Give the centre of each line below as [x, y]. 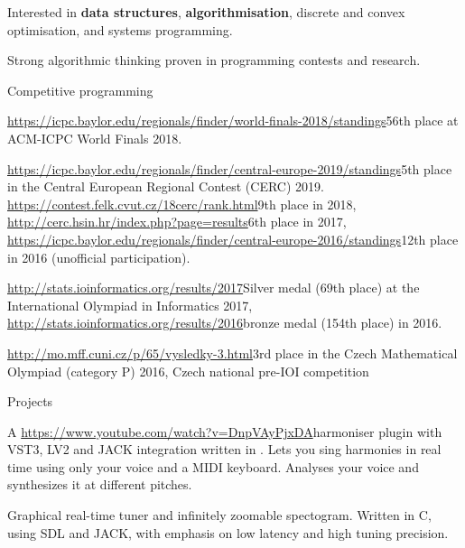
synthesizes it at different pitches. [100, 484]
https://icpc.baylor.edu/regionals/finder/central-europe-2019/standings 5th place [230, 168]
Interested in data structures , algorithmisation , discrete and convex [206, 12]
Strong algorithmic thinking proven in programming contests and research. [214, 60]
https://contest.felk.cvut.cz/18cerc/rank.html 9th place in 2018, [182, 204]
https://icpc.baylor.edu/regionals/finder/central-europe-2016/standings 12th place [233, 239]
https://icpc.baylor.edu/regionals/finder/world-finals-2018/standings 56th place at [233, 121]
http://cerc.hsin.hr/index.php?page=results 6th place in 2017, [177, 222]
